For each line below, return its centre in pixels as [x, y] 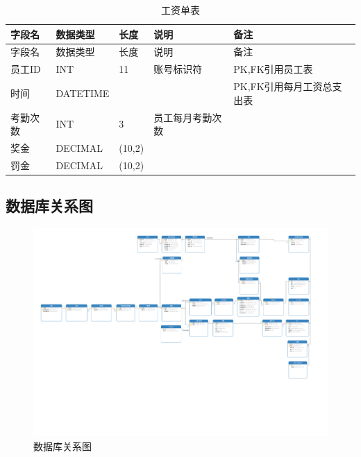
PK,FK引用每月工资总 [283, 86]
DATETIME [83, 93]
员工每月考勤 [183, 117]
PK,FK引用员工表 [273, 69]
